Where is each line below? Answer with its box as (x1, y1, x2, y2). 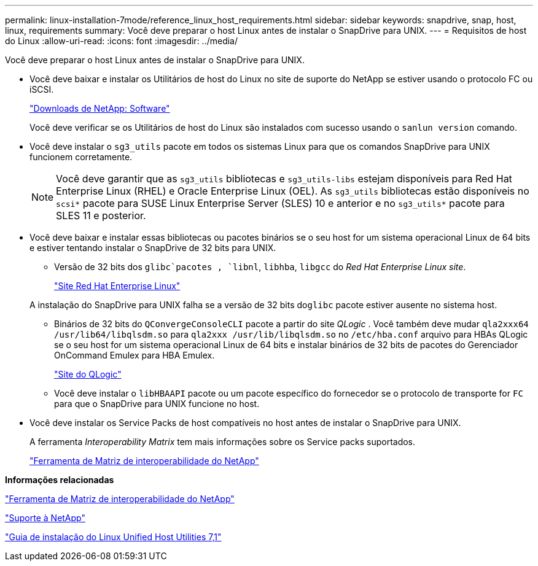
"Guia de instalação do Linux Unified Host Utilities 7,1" (5, 532, 222, 542)
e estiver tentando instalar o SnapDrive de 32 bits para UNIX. (29, 242, 276, 253)
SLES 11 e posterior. (56, 209, 146, 222)
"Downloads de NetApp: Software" (29, 103, 170, 114)
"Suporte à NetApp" (5, 513, 85, 523)
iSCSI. (29, 84, 54, 95)
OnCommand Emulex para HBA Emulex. (54, 350, 215, 360)
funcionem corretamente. (29, 152, 133, 162)
